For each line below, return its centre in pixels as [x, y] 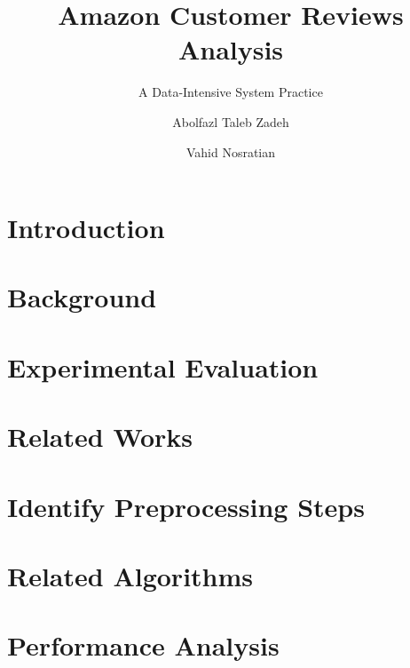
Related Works [100, 437]
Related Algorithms [130, 575]
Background [82, 297]
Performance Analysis [143, 645]
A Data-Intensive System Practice [231, 92]
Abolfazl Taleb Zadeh [231, 121]
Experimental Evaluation [163, 366]
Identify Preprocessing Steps [186, 506]
